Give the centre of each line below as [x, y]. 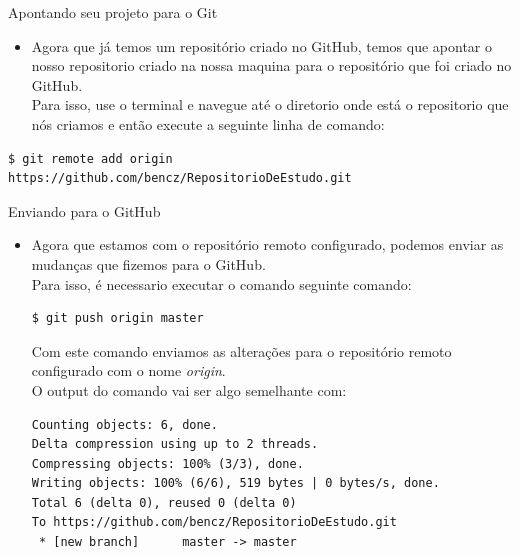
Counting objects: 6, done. [124, 424]
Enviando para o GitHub [84, 210]
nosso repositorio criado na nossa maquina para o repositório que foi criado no [271, 65]
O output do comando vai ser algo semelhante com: [189, 389]
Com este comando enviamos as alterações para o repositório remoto [241, 350]
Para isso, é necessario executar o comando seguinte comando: [221, 283]
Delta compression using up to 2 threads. [175, 444]
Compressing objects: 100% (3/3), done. [167, 463]
